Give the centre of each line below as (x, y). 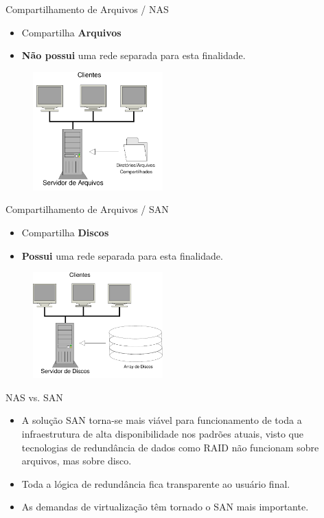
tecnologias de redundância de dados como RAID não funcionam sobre (170, 447)
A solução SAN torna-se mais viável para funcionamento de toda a (162, 420)
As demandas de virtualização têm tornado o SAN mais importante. (165, 507)
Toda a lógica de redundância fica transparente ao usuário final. (156, 483)
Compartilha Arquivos (71, 32)
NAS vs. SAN (34, 397)
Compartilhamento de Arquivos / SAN (87, 209)
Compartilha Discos (65, 232)
